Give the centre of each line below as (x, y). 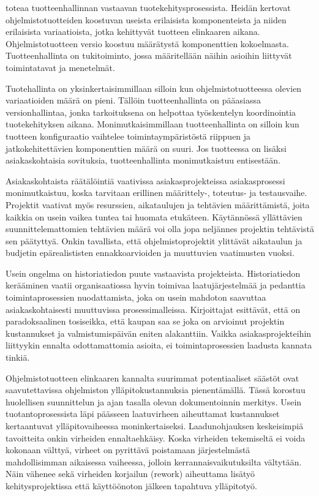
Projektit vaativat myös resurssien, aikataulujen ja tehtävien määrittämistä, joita (158, 204)
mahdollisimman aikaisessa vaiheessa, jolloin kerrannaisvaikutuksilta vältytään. (154, 461)
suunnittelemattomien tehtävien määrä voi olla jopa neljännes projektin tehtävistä (160, 229)
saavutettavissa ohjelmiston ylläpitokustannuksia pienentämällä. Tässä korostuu (156, 390)
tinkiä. (18, 357)
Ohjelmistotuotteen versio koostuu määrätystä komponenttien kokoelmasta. (147, 43)
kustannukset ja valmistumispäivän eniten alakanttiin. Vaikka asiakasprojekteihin (159, 333)
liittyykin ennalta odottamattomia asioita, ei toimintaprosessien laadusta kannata (159, 345)
